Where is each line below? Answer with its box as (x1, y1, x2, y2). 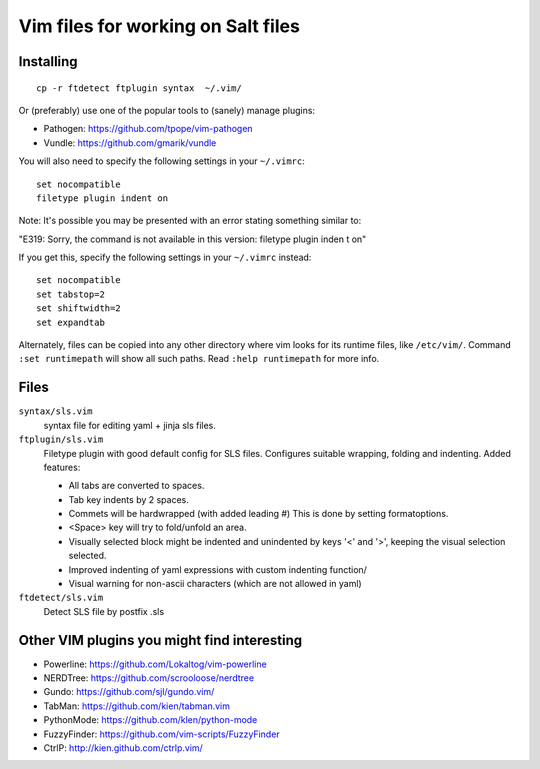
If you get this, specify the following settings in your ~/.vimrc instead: (18, 251, 312, 264)
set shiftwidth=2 (36, 303, 121, 314)
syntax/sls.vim (18, 406, 94, 417)
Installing (18, 53, 79, 70)
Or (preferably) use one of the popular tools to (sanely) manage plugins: (18, 104, 315, 116)
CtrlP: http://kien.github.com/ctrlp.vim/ (43, 742, 204, 754)
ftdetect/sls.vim (18, 592, 104, 604)
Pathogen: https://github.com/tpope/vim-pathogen (43, 123, 254, 135)
